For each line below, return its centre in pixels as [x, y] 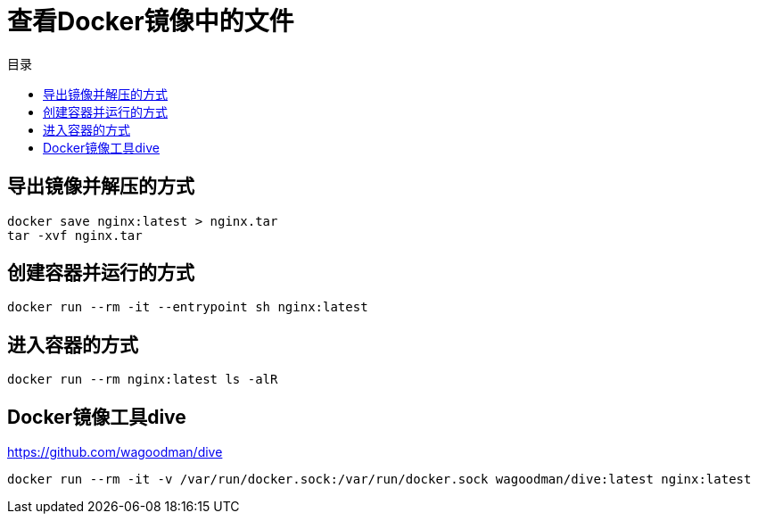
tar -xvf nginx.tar [75, 235]
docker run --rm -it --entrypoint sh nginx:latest [188, 307]
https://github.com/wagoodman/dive [115, 452]
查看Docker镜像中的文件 [151, 21]
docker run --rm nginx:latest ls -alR [143, 380]
